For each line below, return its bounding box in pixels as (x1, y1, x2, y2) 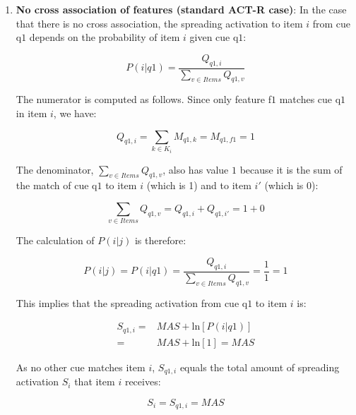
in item (16, 106, 47, 120)
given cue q (189, 30, 239, 44)
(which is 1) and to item (146, 178, 251, 193)
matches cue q (279, 92, 341, 107)
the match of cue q (16, 178, 97, 193)
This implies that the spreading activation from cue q (16, 295, 248, 310)
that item (74, 374, 115, 389)
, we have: (53, 106, 97, 120)
